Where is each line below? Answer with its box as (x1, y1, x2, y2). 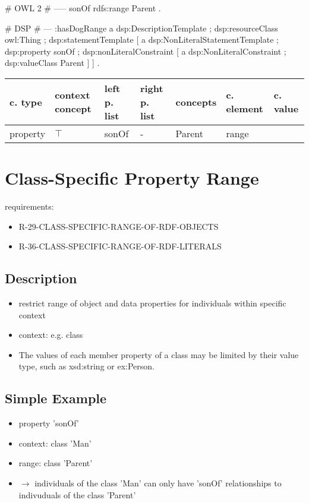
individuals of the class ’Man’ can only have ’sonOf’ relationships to (34, 477, 282, 489)
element (226, 102, 263, 116)
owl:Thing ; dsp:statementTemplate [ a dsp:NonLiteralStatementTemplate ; (5, 33, 279, 46)
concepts (175, 94, 217, 109)
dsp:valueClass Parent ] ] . (5, 56, 100, 69)
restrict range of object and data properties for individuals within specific (18, 297, 286, 309)
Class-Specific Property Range (5, 166, 259, 190)
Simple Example (5, 389, 107, 407)
